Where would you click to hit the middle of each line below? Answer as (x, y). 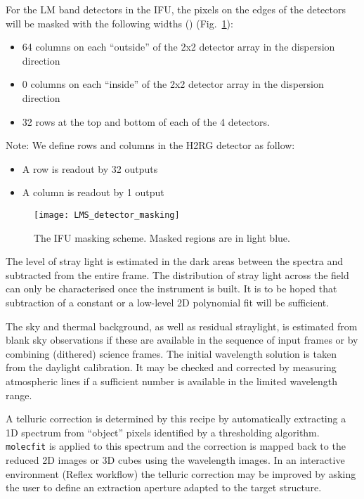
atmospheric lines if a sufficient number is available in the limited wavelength (172, 381)
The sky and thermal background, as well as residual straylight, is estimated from (182, 326)
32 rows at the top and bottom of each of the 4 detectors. (146, 121)
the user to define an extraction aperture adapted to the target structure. (164, 487)
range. (19, 395)
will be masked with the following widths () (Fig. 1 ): (119, 23)
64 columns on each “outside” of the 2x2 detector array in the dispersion (178, 47)
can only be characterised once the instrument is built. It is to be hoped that (171, 289)
